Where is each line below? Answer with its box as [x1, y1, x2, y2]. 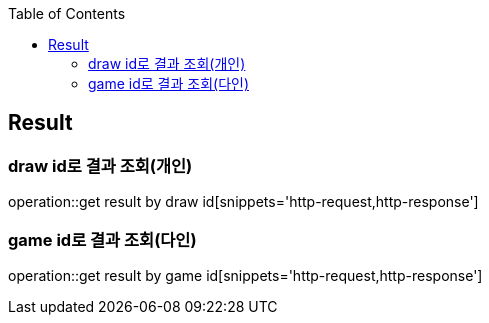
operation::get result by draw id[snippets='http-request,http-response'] [8, 193, 479, 211]
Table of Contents [8, 5, 126, 22]
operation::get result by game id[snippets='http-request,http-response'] [8, 266, 483, 284]
